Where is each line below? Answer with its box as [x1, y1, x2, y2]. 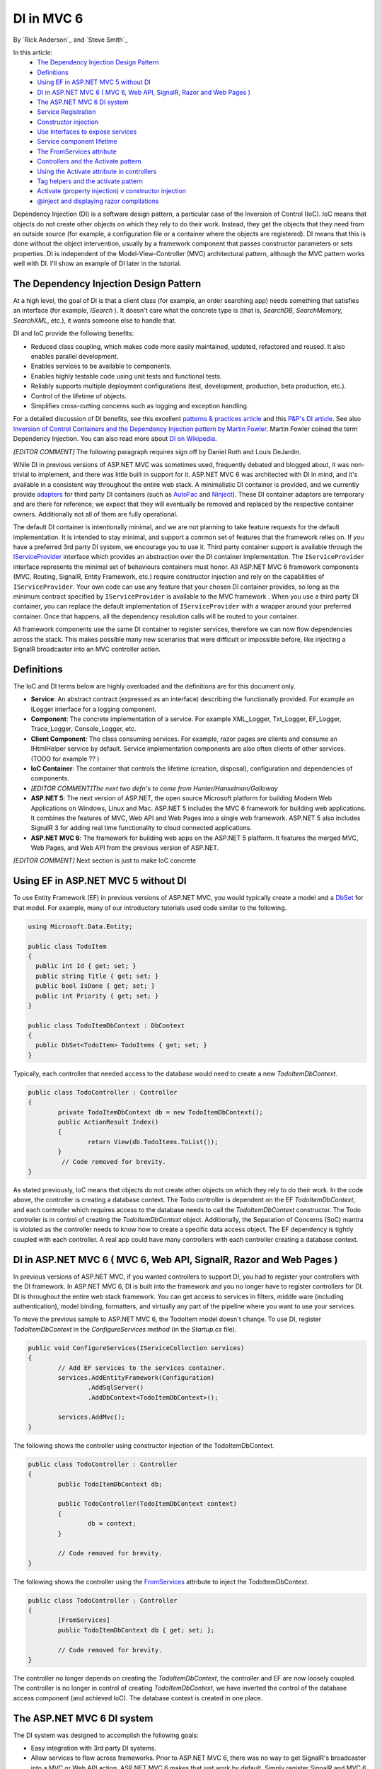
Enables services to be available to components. [30, 362, 173, 371]
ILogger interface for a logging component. [30, 705, 157, 713]
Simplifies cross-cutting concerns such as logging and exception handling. [30, 401, 249, 410]
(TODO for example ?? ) [30, 754, 100, 763]
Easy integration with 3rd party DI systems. [30, 1744, 157, 1753]
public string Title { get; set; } [35, 972, 159, 980]
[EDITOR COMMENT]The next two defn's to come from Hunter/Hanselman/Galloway [30, 784, 279, 793]
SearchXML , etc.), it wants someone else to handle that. [13, 316, 177, 325]
